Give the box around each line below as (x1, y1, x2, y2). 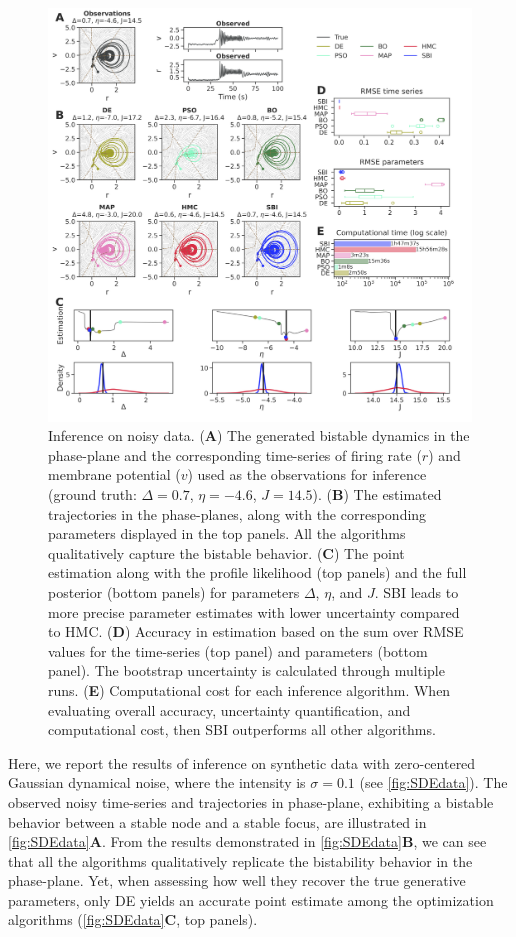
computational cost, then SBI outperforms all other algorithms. (48, 719, 436, 740)
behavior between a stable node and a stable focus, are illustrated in (8, 811, 427, 832)
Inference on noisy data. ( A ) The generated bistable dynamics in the (48, 425, 470, 446)
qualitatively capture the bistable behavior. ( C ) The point (48, 542, 405, 563)
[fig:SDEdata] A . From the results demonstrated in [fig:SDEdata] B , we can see (8, 831, 487, 852)
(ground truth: (48, 484, 137, 505)
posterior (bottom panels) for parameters (48, 581, 300, 602)
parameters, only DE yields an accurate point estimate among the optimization (8, 889, 494, 910)
